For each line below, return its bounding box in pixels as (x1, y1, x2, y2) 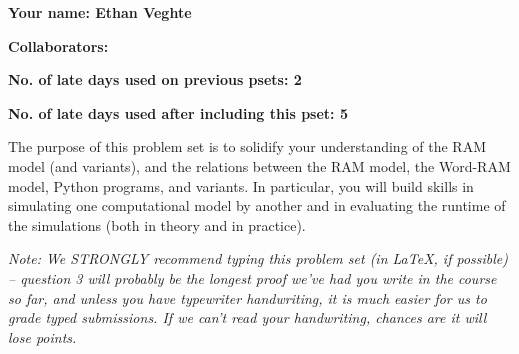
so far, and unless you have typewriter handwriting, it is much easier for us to (8, 287, 487, 308)
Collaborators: (8, 35, 109, 56)
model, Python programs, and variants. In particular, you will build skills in (8, 175, 474, 196)
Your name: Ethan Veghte (8, 2, 192, 22)
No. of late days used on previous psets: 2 (8, 69, 302, 90)
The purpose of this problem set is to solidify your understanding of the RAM (8, 136, 487, 157)
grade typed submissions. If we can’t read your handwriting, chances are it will (8, 307, 487, 328)
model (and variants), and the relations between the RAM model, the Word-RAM (8, 155, 511, 176)
